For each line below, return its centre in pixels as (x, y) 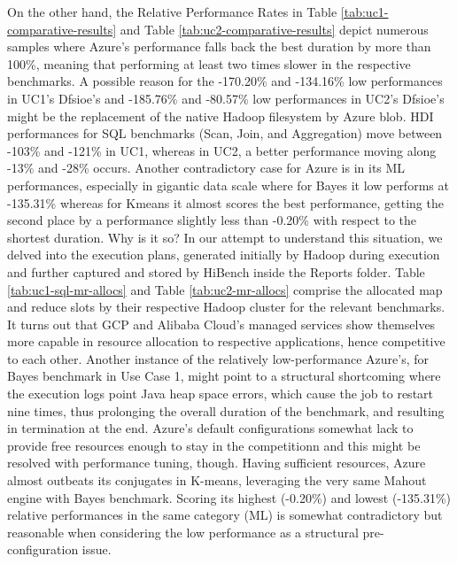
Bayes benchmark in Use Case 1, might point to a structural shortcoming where (224, 376)
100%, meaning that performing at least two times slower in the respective (209, 63)
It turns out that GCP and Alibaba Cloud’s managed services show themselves (221, 324)
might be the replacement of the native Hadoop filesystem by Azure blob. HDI (221, 116)
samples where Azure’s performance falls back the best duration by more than (219, 46)
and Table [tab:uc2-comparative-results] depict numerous (274, 29)
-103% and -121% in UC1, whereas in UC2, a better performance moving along (222, 150)
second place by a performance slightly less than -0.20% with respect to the (212, 220)
